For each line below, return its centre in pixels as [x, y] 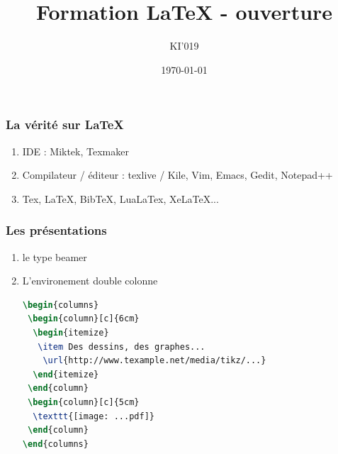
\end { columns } [55, 444]
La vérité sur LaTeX [65, 124]
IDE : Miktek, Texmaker [75, 151]
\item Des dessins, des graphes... [122, 347]
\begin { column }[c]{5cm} [83, 402]
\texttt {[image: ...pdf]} [94, 416]
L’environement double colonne [90, 281]
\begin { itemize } [71, 332]
